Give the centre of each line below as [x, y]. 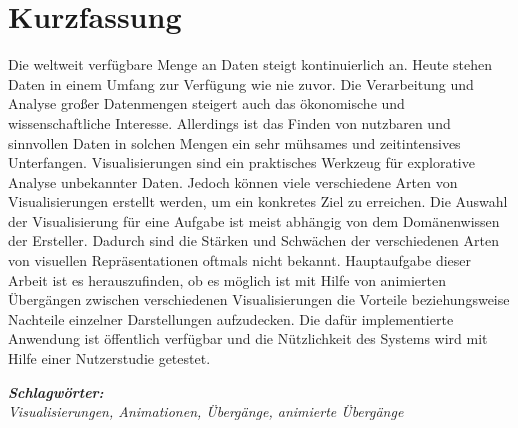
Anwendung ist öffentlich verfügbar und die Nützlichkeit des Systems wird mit [248, 338]
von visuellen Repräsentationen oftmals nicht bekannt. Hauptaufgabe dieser [240, 260]
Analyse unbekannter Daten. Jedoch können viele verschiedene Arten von [233, 181]
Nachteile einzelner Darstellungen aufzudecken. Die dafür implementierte [231, 318]
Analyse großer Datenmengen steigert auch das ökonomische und [206, 103]
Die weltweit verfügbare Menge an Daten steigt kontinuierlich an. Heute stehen [250, 64]
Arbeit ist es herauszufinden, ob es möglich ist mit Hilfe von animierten [227, 279]
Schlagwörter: [56, 391]
